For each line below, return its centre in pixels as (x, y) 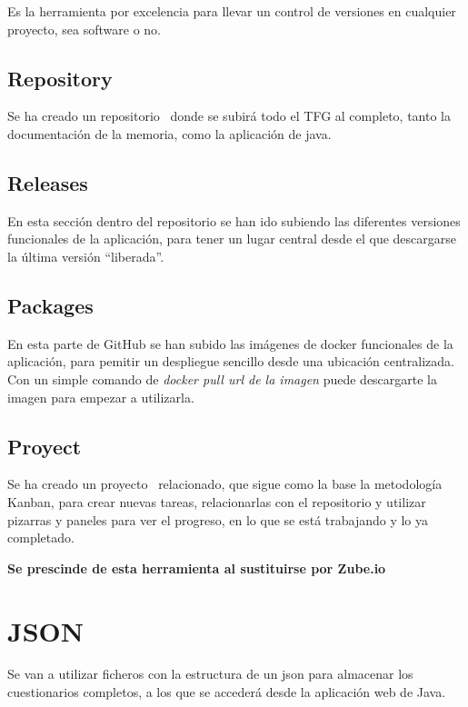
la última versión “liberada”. (86, 256)
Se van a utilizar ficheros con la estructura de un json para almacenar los (210, 674)
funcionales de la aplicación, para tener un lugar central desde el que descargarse (232, 239)
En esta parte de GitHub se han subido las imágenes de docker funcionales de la (230, 343)
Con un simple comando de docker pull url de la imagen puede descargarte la (223, 378)
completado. (41, 538)
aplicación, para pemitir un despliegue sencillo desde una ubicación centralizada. (231, 361)
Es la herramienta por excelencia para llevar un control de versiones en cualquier (232, 11)
